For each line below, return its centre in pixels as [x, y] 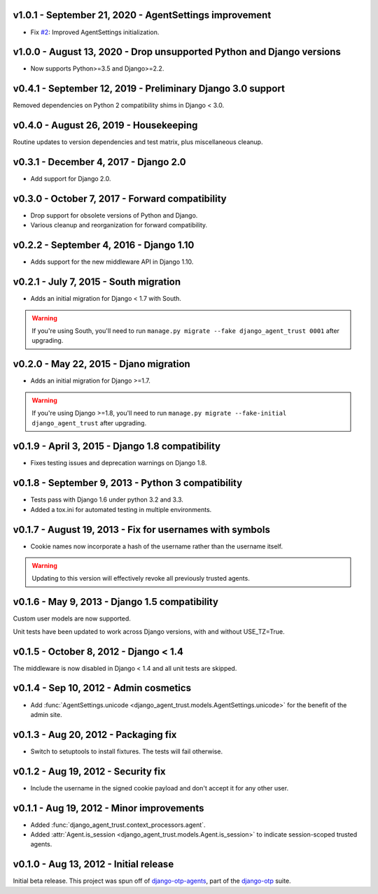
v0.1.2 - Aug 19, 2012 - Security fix [89, 771]
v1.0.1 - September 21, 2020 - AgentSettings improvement [142, 15]
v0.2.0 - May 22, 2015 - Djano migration [101, 364]
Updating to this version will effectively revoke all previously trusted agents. [141, 579]
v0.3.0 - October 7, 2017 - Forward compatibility [120, 198]
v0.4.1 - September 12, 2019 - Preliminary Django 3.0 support [149, 88]
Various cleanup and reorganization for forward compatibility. [119, 225]
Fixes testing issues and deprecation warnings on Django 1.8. [119, 463]
